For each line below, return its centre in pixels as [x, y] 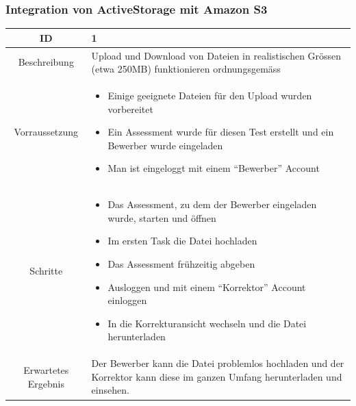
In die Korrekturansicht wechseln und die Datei [207, 323]
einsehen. [110, 390]
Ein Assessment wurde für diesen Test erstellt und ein [221, 132]
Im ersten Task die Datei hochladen [182, 241]
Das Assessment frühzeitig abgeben [181, 264]
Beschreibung [46, 62]
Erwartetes [46, 370]
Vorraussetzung [46, 132]
